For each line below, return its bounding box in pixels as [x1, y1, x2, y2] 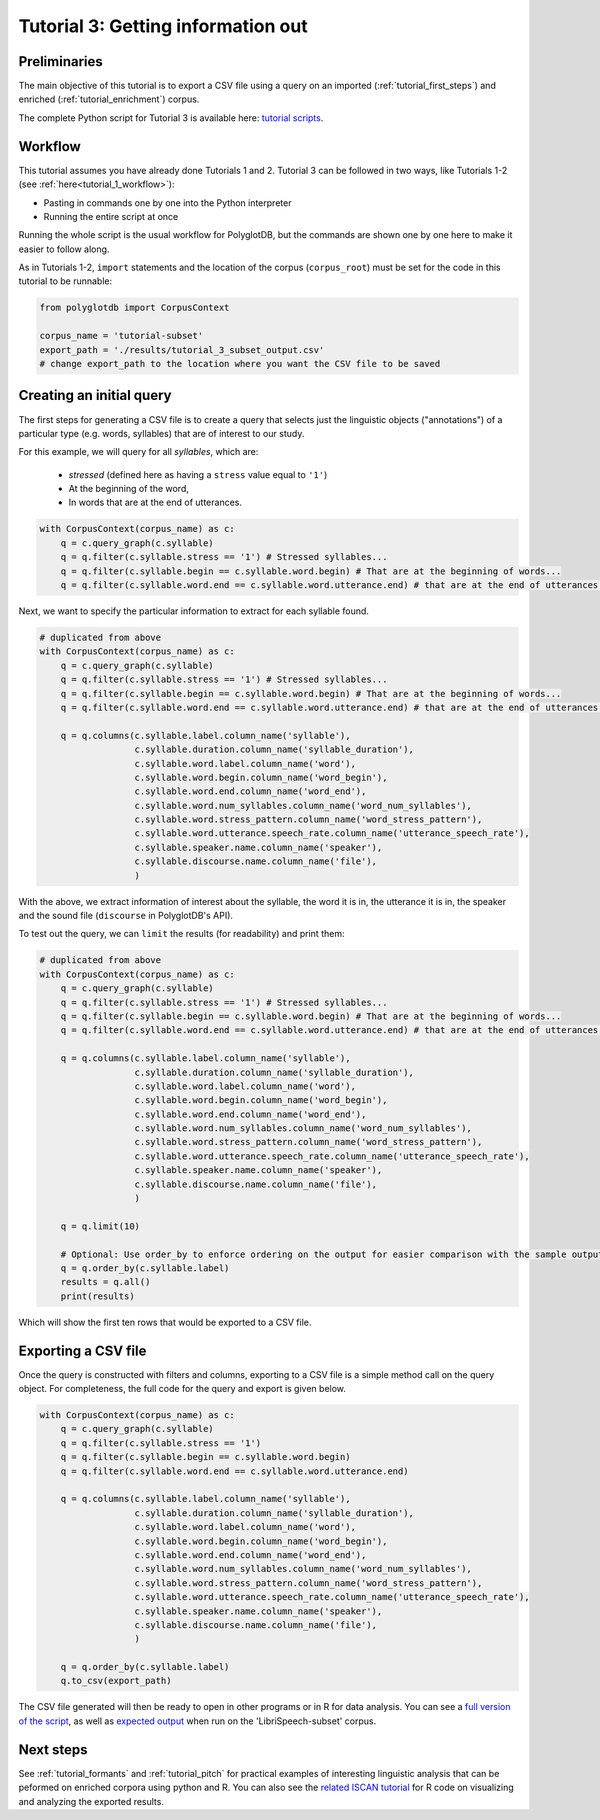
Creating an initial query [18, 387, 172, 404]
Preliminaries [18, 53, 104, 70]
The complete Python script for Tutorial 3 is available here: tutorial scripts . [18, 111, 324, 124]
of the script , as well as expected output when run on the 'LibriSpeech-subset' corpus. [18, 1715, 377, 1727]
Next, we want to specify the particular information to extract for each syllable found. [18, 605, 370, 617]
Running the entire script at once [43, 210, 179, 222]
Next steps [18, 1741, 88, 1758]
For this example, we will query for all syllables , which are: [18, 446, 259, 458]
